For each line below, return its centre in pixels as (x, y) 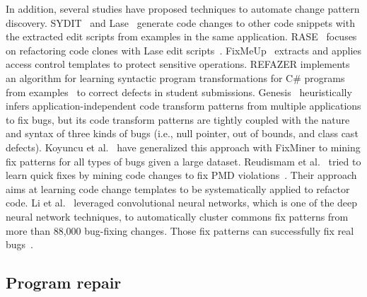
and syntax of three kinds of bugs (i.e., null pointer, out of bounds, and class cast (182, 133)
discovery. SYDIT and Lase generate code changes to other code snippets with (180, 22)
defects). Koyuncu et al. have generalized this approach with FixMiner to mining (183, 147)
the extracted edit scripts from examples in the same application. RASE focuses (181, 36)
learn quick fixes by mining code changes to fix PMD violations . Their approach (181, 175)
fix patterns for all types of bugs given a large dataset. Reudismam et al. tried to (183, 161)
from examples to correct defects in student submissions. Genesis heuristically (179, 92)
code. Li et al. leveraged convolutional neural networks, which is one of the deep (182, 203)
